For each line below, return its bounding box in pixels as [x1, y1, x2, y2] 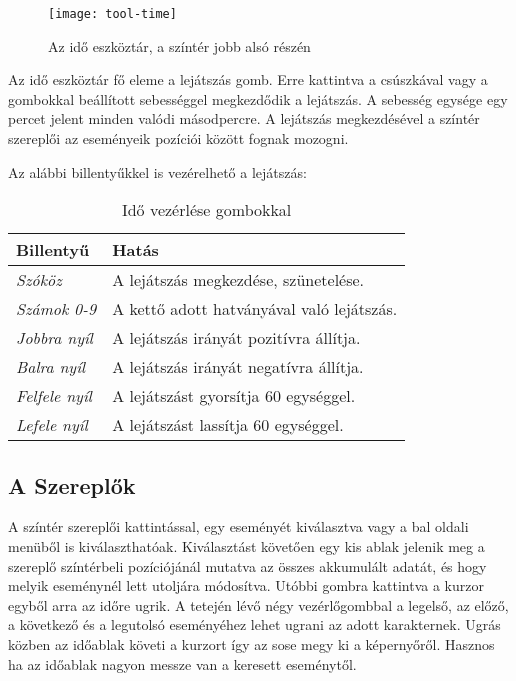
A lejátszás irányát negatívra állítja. [112, 355, 364, 379]
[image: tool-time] [48, 7, 177, 21]
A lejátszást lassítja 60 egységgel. [112, 413, 344, 437]
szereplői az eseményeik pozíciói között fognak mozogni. [8, 128, 349, 149]
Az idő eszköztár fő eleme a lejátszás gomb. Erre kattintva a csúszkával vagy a [8, 69, 488, 90]
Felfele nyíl [16, 384, 92, 408]
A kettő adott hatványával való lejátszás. [112, 297, 398, 321]
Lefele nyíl [16, 413, 88, 437]
